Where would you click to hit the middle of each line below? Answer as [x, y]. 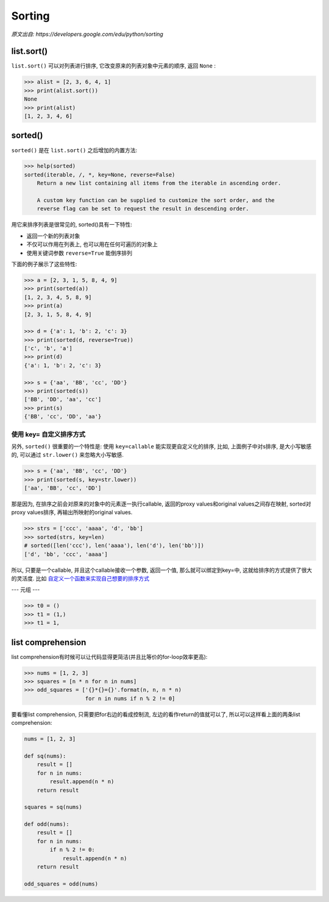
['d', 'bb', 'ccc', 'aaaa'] [66, 554]
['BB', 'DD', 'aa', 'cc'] [63, 400]
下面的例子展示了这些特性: [44, 264]
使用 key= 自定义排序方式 [48, 434]
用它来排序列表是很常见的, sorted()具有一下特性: [72, 225]
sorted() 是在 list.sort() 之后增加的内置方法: [74, 150]
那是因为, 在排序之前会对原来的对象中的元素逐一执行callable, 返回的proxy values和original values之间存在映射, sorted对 [161, 504]
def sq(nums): [45, 756]
